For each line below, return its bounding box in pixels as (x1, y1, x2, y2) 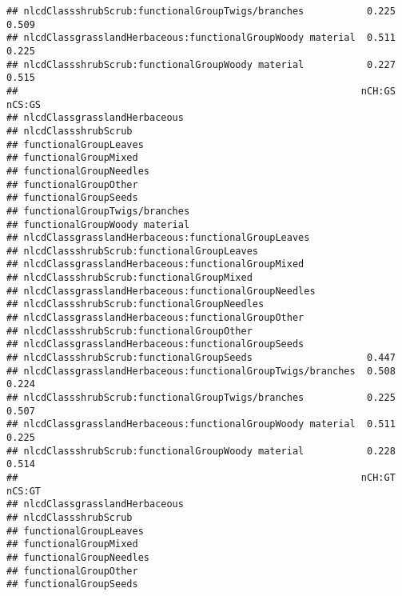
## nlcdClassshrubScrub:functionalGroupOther (6, 325, 253, 337)
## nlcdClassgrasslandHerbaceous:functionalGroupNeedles (6, 285, 316, 297)
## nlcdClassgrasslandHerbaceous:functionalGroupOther (6, 312, 304, 324)
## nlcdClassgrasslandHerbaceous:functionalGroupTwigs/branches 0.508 (6, 365, 396, 377)
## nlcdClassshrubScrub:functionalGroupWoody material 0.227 (6, 58, 396, 70)
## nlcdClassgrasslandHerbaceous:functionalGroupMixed (6, 258, 304, 270)
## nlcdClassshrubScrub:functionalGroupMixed (6, 272, 253, 284)
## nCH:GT (6, 471, 396, 483)
